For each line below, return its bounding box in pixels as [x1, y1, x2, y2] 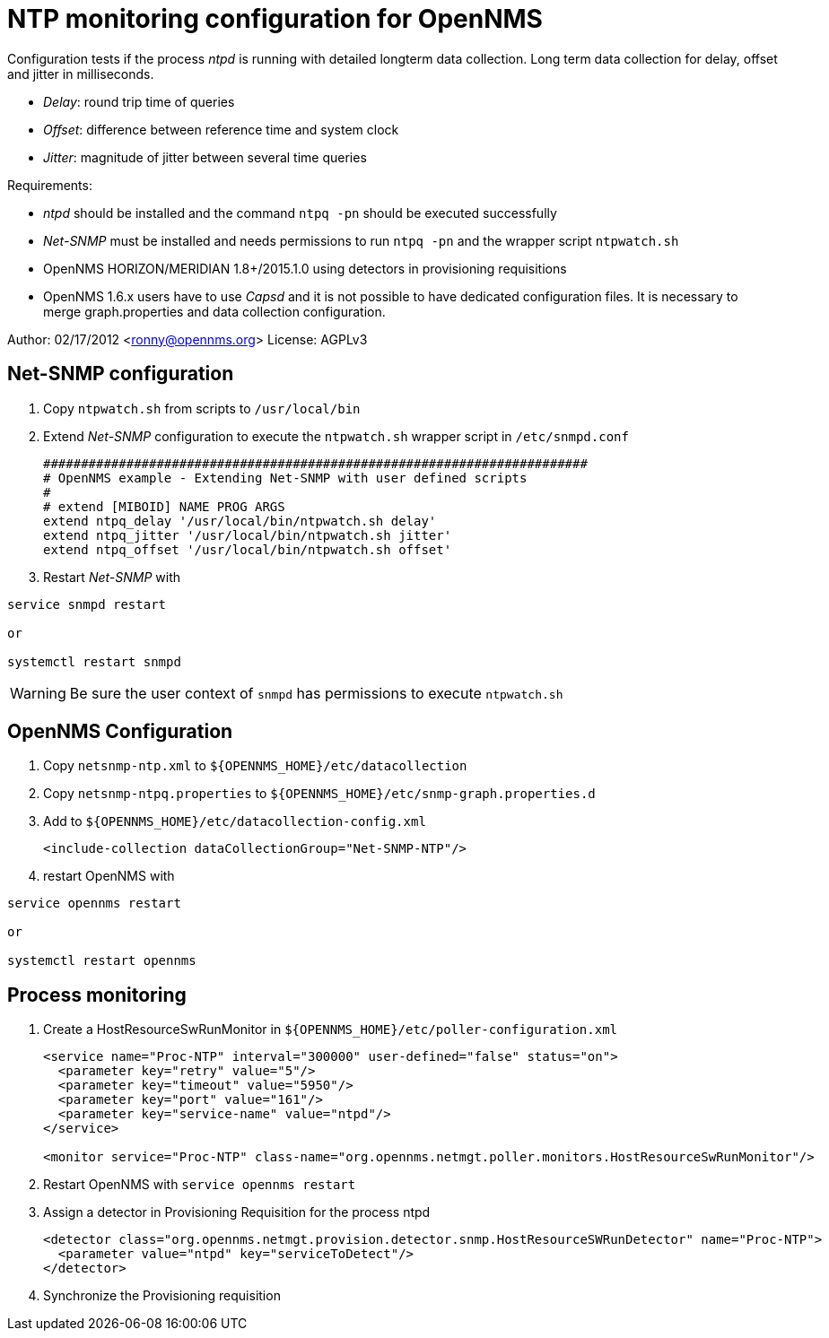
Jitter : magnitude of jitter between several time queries [43, 149, 367, 165]
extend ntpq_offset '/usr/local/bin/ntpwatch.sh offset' [43, 542, 452, 557]
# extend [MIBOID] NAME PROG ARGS [43, 499, 285, 514]
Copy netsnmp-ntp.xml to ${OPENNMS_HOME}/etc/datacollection [43, 758, 467, 774]
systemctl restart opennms [7, 953, 196, 969]
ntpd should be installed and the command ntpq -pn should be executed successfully [43, 204, 557, 221]
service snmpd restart [7, 596, 167, 612]
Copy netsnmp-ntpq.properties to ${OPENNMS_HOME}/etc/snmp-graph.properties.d [43, 786, 596, 802]
